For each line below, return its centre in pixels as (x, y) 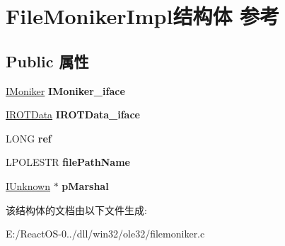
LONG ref (29, 138)
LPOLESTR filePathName (68, 162)
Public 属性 (47, 61)
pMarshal (85, 185)
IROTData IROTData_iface (73, 114)
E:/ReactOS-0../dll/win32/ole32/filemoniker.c (105, 234)
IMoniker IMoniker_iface (65, 90)
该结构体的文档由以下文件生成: (76, 209)
